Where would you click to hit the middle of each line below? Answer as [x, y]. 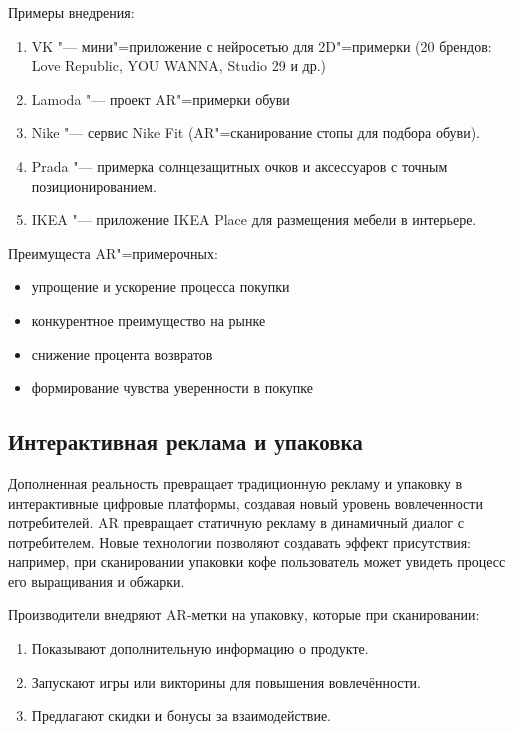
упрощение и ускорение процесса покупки [160, 286]
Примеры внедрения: [71, 12]
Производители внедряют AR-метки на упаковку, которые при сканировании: [244, 614]
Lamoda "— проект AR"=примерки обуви [160, 98]
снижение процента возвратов [122, 353]
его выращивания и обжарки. [96, 580]
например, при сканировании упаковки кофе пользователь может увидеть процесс [257, 561]
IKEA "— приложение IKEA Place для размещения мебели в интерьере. [254, 219]
